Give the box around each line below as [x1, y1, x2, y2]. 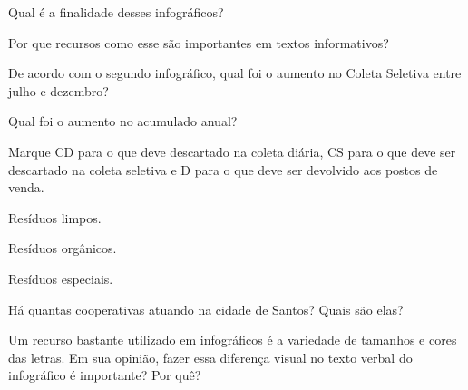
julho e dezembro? [8, 81, 109, 100]
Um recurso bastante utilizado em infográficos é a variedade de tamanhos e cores [8, 330, 457, 349]
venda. [8, 178, 44, 197]
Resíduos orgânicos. [8, 239, 117, 258]
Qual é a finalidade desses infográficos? [8, 3, 224, 21]
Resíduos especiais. [8, 268, 113, 288]
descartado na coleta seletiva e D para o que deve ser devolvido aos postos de [8, 160, 438, 179]
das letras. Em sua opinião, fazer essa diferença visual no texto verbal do [8, 347, 413, 366]
